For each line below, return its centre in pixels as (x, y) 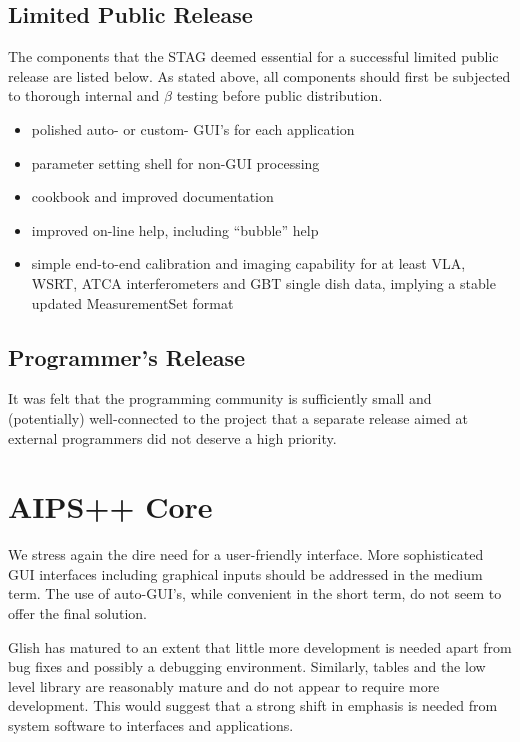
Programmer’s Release (127, 356)
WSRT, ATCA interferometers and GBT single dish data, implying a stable (263, 282)
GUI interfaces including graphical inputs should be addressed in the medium (245, 573)
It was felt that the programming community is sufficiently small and (220, 398)
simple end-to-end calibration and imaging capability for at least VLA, (248, 263)
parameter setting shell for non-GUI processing (175, 162)
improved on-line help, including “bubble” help (175, 229)
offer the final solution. (77, 613)
